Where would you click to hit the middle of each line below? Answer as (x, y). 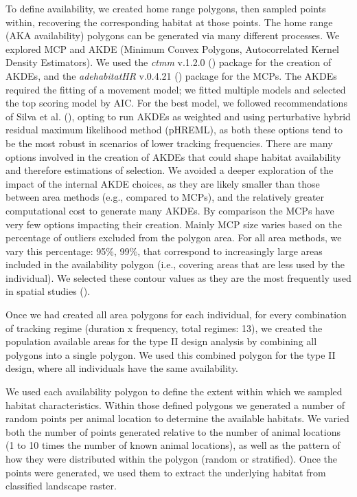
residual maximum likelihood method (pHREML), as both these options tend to (174, 130)
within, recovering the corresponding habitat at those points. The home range (169, 22)
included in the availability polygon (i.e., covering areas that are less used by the (175, 264)
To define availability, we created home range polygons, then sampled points (166, 8)
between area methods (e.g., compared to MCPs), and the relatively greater (165, 197)
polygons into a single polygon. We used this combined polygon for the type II (171, 354)
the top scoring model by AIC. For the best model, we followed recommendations (176, 103)
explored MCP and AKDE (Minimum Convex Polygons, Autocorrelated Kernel (172, 48)
